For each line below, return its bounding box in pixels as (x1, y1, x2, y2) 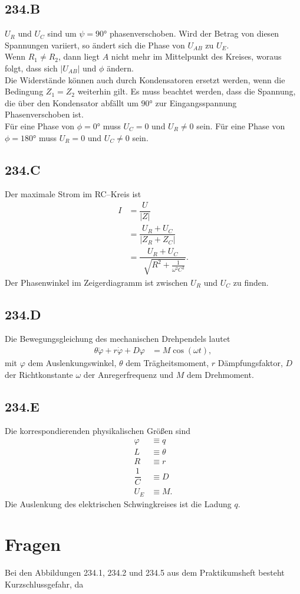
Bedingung (5, 85, 44, 97)
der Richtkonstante (5, 368, 73, 380)
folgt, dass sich (5, 61, 58, 74)
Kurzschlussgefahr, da (5, 578, 84, 590)
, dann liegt (58, 50, 100, 63)
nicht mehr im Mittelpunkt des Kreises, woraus (111, 50, 282, 63)
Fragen (5, 532, 61, 556)
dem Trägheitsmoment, (126, 357, 209, 369)
